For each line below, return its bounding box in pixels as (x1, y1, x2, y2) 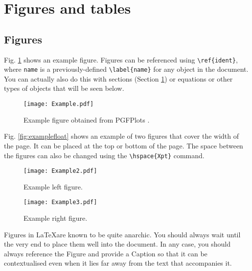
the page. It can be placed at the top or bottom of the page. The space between (4, 140, 243, 150)
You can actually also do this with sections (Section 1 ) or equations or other (4, 73, 233, 83)
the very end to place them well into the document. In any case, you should (4, 239, 230, 249)
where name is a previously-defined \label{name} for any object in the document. (4, 64, 249, 74)
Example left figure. (23, 181, 83, 191)
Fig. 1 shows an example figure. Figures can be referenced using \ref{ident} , (4, 54, 238, 64)
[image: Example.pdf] (23, 101, 94, 108)
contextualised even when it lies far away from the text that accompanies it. (4, 258, 232, 268)
